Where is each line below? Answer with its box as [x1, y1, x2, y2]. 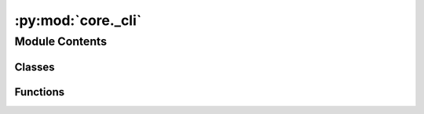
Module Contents [14, 34, 108, 48]
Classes [14, 60, 55, 73]
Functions [14, 85, 65, 98]
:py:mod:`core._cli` [14, 12, 142, 29]
